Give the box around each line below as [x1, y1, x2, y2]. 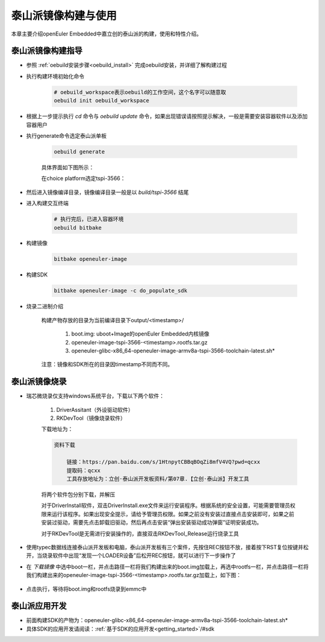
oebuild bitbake [54, 224, 102, 231]
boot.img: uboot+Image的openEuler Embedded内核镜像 [71, 330, 210, 337]
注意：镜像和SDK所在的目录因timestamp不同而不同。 [41, 361, 173, 368]
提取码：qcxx [66, 467, 101, 474]
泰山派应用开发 [11, 601, 67, 611]
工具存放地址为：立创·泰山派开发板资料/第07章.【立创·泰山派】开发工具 [66, 476, 249, 482]
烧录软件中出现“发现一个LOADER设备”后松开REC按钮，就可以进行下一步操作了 [42, 552, 236, 559]
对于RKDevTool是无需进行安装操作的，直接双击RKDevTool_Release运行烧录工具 [41, 530, 239, 537]
